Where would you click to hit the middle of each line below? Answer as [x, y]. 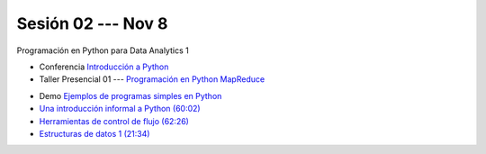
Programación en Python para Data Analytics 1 [103, 50]
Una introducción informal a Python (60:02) [120, 109]
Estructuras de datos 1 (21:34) [94, 133]
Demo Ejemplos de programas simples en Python [130, 95]
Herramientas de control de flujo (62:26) [114, 121]
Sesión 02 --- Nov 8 [92, 23]
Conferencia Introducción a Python [104, 67]
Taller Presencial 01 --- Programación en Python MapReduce [152, 79]
